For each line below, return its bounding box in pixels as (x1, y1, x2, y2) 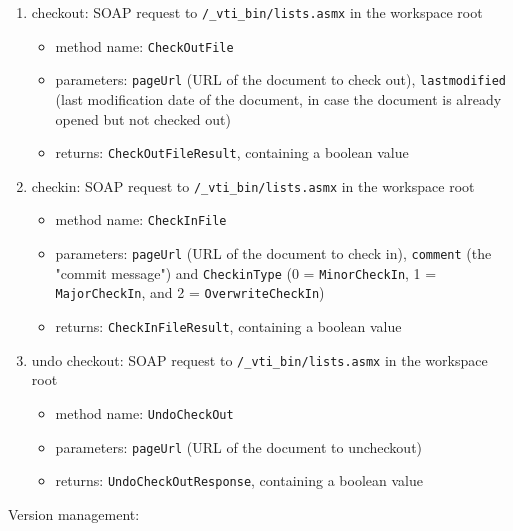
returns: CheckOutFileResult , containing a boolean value (55, 142, 409, 163)
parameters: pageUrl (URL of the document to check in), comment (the (55, 243, 492, 264)
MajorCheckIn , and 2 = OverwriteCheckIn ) (55, 282, 325, 303)
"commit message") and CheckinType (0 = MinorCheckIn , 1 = (55, 262, 437, 283)
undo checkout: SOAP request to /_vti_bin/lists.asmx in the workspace (31, 349, 488, 370)
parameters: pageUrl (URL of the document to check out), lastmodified (55, 69, 506, 90)
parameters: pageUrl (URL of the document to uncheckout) (55, 436, 423, 457)
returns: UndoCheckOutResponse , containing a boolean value (55, 470, 423, 491)
